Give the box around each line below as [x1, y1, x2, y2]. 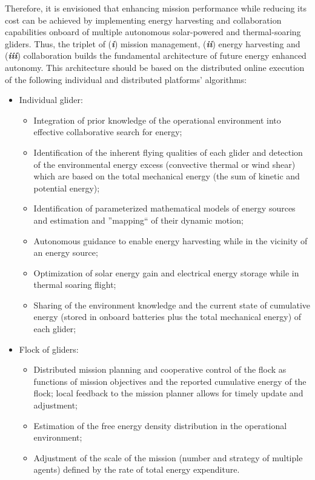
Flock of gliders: [19, 342, 79, 355]
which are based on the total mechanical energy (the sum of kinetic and [33, 170, 300, 182]
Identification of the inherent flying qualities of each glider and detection [33, 145, 303, 158]
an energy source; [33, 246, 98, 259]
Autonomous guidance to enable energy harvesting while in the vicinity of [33, 234, 308, 247]
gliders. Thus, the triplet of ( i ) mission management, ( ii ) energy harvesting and [5, 37, 300, 50]
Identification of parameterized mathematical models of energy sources [33, 202, 296, 215]
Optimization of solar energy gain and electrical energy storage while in [33, 266, 299, 279]
